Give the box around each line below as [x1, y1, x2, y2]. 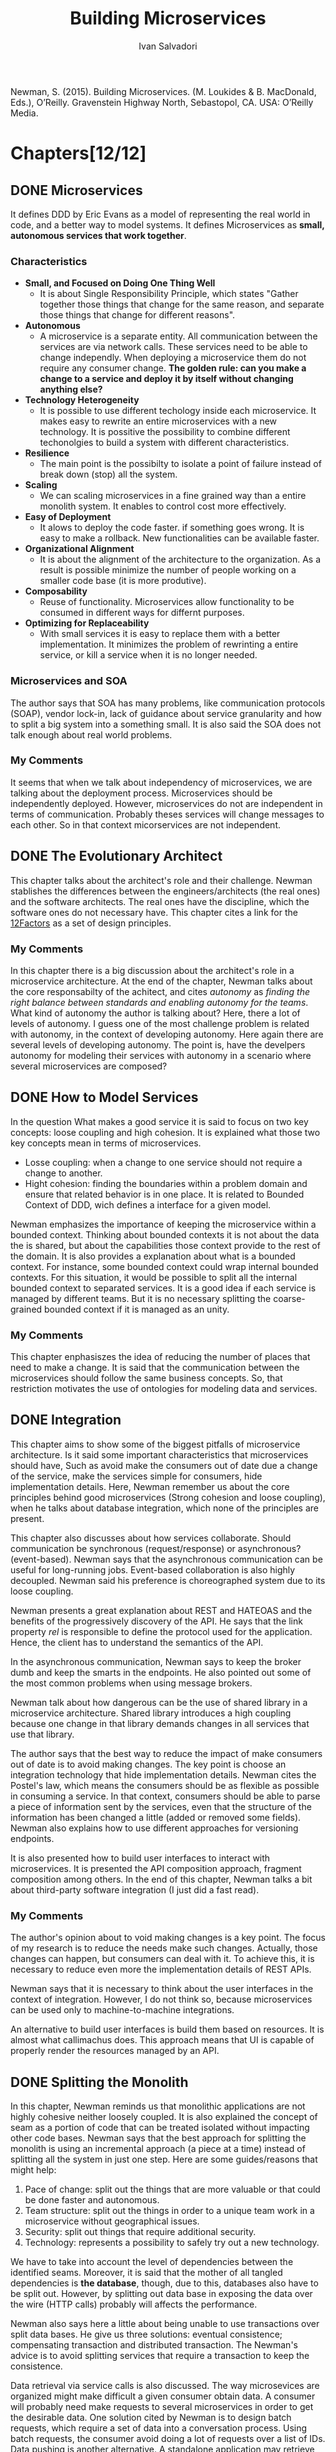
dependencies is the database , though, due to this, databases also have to [10, 2277, 319, 2289]
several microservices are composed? [10, 1060, 168, 1072]
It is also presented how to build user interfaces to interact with [10, 1852, 271, 1864]
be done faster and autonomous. [24, 2193, 160, 2206]
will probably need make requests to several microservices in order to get [10, 2400, 314, 2412]
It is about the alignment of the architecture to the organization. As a [39, 553, 322, 566]
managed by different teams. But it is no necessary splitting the [10, 1292, 272, 1304]
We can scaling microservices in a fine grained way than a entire [39, 490, 307, 502]
